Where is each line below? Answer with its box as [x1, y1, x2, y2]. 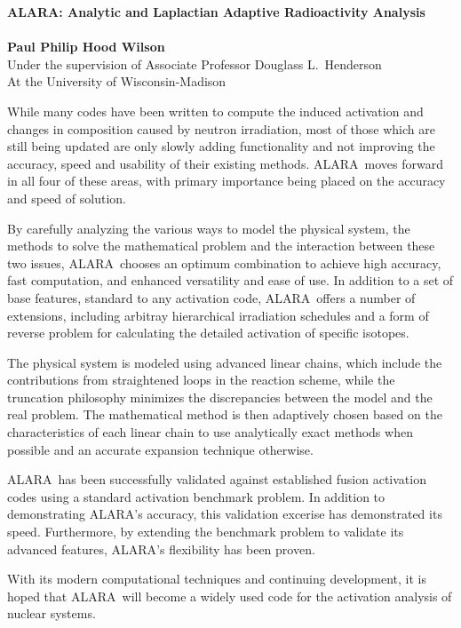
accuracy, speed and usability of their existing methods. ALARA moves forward [7, 154, 443, 172]
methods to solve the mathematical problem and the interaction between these [7, 236, 435, 255]
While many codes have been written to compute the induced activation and [7, 101, 424, 120]
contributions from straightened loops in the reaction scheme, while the [7, 370, 395, 389]
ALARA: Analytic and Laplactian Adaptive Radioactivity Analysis [7, 3, 425, 20]
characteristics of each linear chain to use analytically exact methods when [7, 423, 413, 441]
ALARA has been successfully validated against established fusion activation [7, 470, 426, 489]
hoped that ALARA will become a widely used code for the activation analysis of [7, 586, 452, 605]
